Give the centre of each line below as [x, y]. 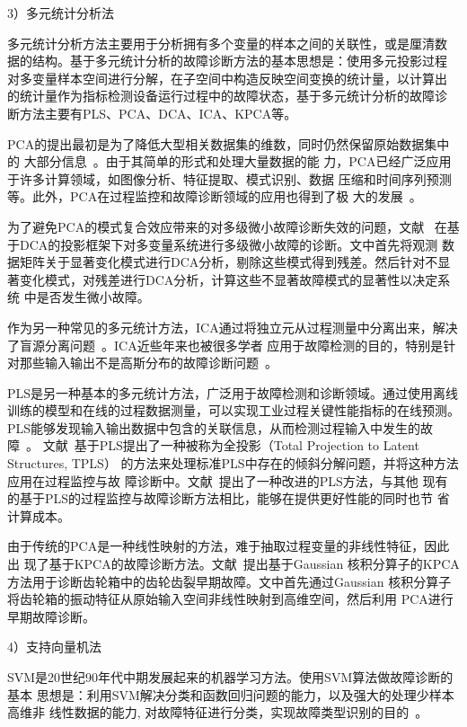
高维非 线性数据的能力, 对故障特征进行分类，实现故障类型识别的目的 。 [218, 712]
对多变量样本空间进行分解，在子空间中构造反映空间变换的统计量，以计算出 [227, 78]
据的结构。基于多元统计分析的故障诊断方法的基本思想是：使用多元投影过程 [227, 61]
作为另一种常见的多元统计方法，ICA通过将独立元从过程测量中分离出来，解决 [233, 327]
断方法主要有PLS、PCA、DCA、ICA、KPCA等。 [152, 113]
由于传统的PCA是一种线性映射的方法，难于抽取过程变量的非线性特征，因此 [229, 546]
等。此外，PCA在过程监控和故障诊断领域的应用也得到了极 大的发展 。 [215, 196]
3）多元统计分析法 [61, 13]
